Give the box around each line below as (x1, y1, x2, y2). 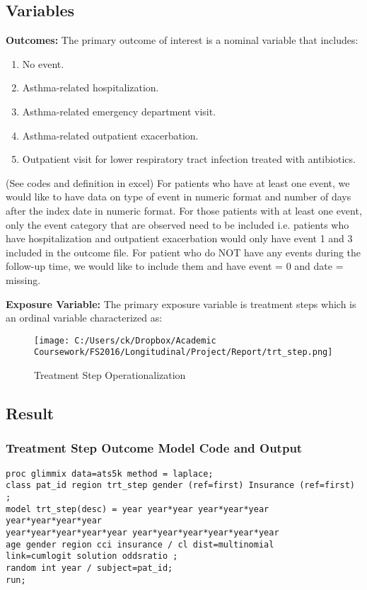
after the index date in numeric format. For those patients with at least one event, (6, 203, 362, 217)
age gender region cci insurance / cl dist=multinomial (6, 539, 274, 550)
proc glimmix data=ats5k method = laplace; (6, 468, 214, 479)
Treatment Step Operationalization (34, 368, 186, 382)
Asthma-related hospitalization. (22, 80, 159, 95)
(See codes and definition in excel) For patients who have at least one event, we (6, 175, 350, 190)
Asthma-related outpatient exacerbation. (22, 127, 199, 142)
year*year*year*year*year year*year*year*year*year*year (6, 527, 279, 538)
